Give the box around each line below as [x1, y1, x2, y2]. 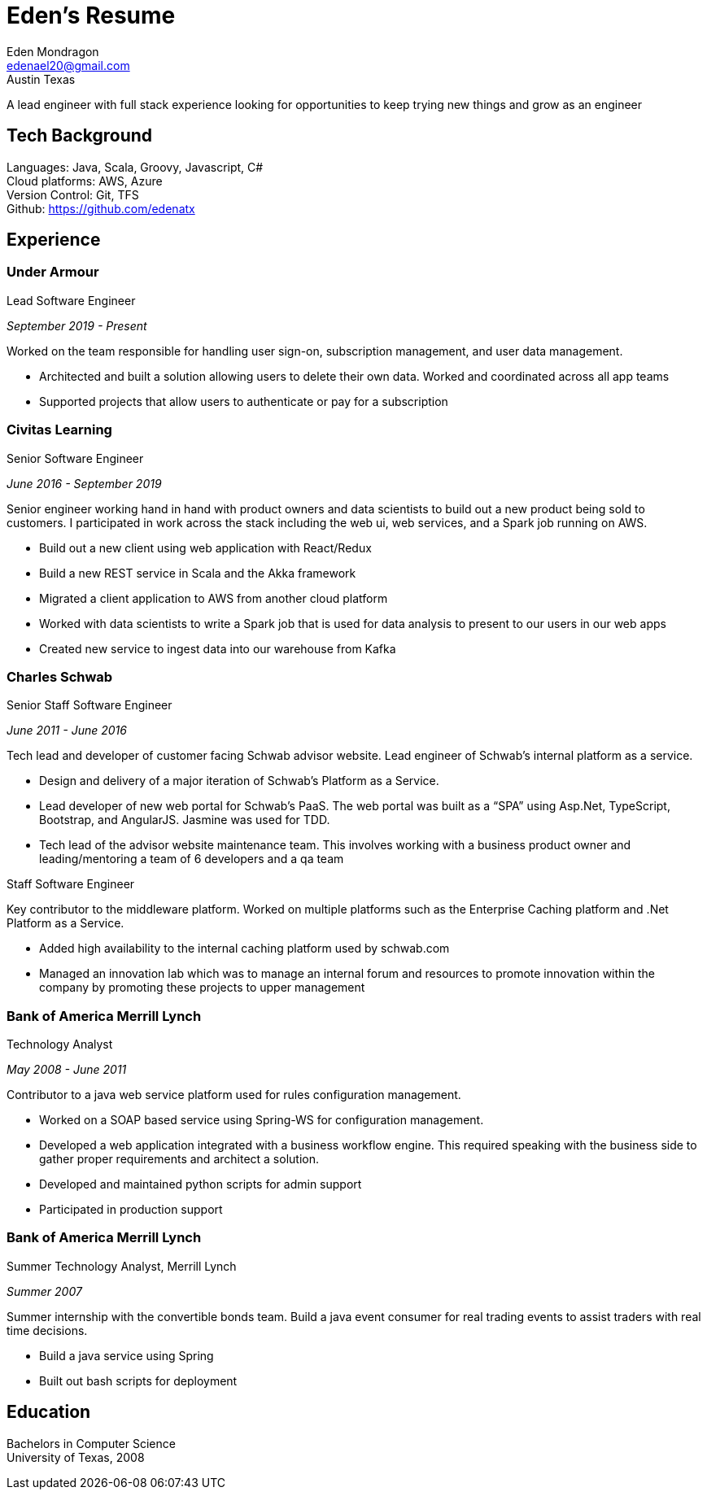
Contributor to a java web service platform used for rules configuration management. [7, 1088, 461, 1102]
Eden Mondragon [7, 44, 99, 59]
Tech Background [7, 125, 153, 146]
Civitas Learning [7, 421, 112, 438]
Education [7, 1402, 91, 1423]
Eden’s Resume [7, 2, 176, 29]
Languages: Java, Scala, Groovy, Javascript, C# [7, 159, 264, 174]
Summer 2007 [7, 1284, 82, 1298]
